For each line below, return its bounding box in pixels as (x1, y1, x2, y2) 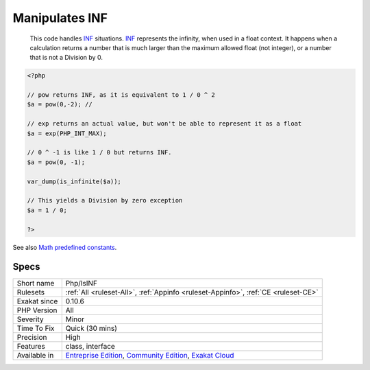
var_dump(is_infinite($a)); (27, 177, 121, 185)
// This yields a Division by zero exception (27, 196, 183, 205)
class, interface (65, 342, 116, 351)
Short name (16, 279, 55, 288)
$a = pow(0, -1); (27, 158, 86, 166)
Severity (16, 314, 44, 324)
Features (16, 342, 46, 351)
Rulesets (16, 288, 45, 297)
